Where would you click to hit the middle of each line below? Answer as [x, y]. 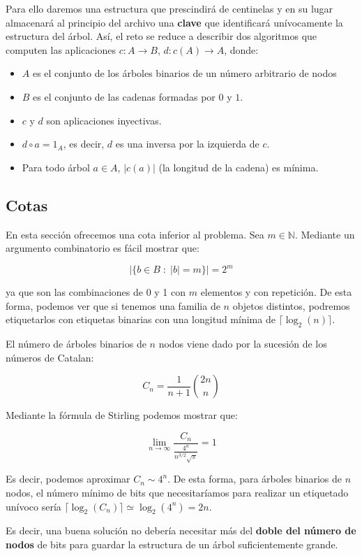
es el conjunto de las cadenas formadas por [124, 96]
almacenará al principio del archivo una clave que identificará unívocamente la [174, 22]
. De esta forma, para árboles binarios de [255, 479]
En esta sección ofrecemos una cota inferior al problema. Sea [135, 234]
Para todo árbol [56, 167]
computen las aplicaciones [61, 49]
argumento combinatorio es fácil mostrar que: [103, 248]
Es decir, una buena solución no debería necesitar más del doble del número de [181, 530]
